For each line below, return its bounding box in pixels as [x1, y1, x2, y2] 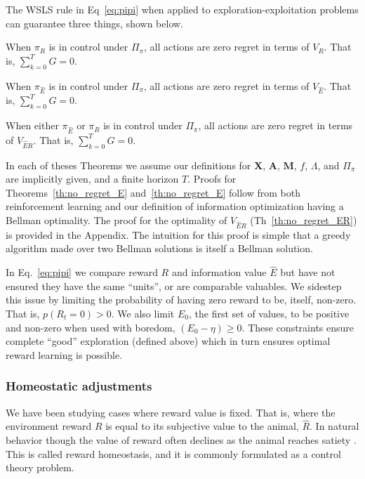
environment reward [6, 419, 92, 433]
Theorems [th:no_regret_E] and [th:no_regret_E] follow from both [6, 185, 301, 199]
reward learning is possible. [6, 347, 123, 362]
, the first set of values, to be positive [188, 306, 350, 320]
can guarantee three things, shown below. [6, 15, 184, 30]
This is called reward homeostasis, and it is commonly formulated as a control [6, 446, 341, 461]
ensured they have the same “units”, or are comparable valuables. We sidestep [6, 278, 342, 293]
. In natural [310, 419, 359, 433]
